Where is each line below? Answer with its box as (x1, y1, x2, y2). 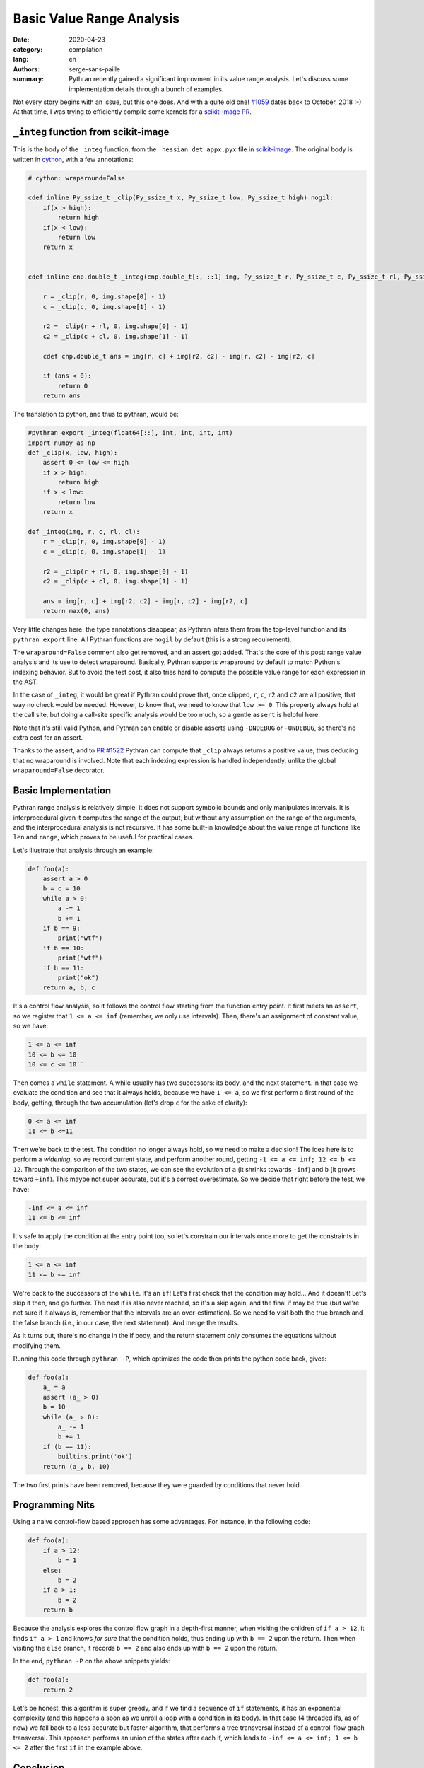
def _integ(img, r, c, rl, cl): (28, 528, 141, 536)
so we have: (13, 1022, 49, 1030)
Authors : (13, 64, 40, 74)
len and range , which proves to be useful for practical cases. (13, 833, 194, 842)
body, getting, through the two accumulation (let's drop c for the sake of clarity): (13, 1098, 247, 1107)
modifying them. (13, 1341, 61, 1350)
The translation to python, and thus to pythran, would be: (13, 410, 179, 419)
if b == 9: (42, 924, 81, 933)
